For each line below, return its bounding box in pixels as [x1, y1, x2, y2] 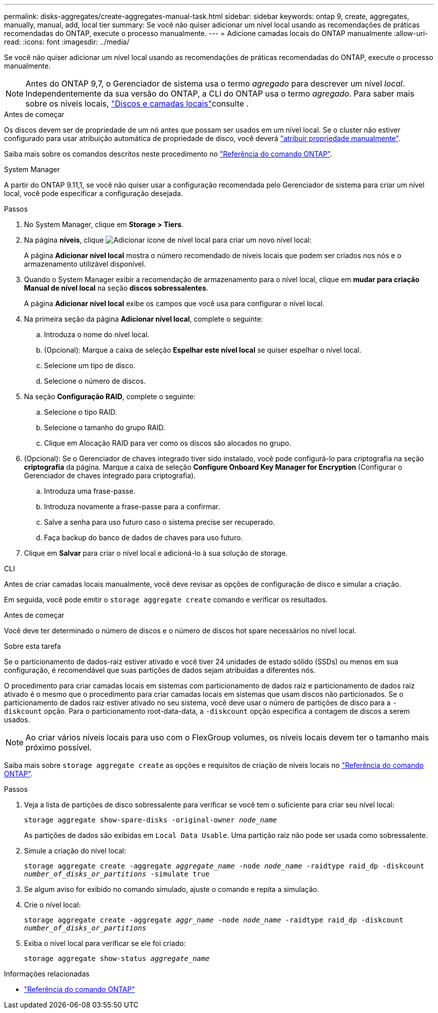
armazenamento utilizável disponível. [24, 260, 146, 268]
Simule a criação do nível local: [24, 846, 126, 855]
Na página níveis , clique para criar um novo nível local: [24, 236, 312, 244]
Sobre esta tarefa [4, 642, 61, 650]
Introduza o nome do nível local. [44, 330, 149, 339]
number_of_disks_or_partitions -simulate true [24, 870, 209, 878]
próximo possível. [25, 742, 92, 752]
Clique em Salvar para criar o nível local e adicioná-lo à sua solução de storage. [24, 549, 288, 557]
